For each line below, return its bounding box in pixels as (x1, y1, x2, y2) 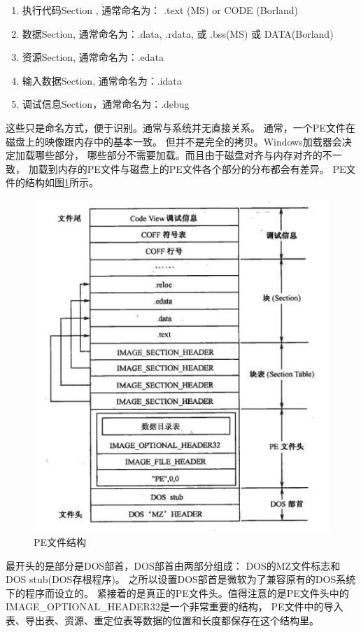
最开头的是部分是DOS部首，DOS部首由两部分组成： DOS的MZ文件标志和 (6, 558, 341, 573)
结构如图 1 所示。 (24, 175, 99, 190)
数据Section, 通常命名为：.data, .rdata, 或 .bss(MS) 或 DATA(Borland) (22, 26, 334, 41)
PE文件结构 (34, 534, 87, 549)
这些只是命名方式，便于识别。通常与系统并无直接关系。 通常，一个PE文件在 (6, 120, 355, 134)
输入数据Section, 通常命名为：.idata (22, 73, 182, 87)
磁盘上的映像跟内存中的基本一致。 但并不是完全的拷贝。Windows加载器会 (6, 134, 342, 148)
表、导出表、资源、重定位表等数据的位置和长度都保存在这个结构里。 (6, 612, 319, 627)
